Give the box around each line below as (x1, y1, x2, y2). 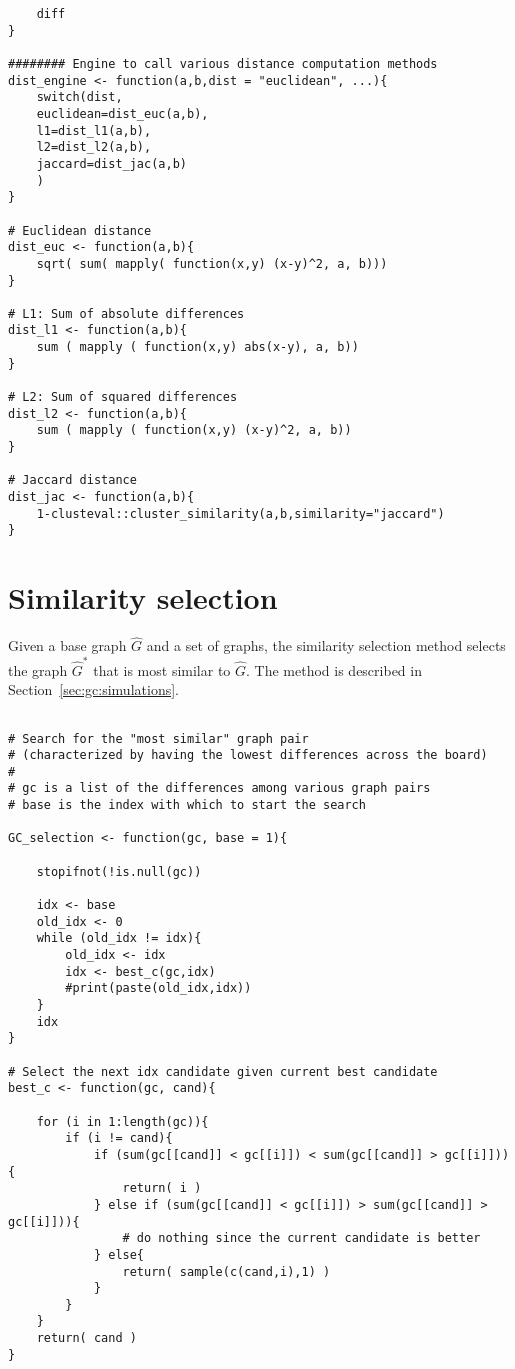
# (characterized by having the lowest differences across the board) (8, 748, 488, 763)
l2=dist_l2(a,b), (36, 140, 152, 155)
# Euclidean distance (8, 223, 152, 238)
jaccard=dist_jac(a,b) (36, 156, 187, 171)
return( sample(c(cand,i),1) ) (122, 1264, 331, 1279)
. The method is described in (246, 659, 422, 680)
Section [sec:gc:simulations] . (8, 679, 179, 700)
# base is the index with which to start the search (8, 798, 366, 813)
